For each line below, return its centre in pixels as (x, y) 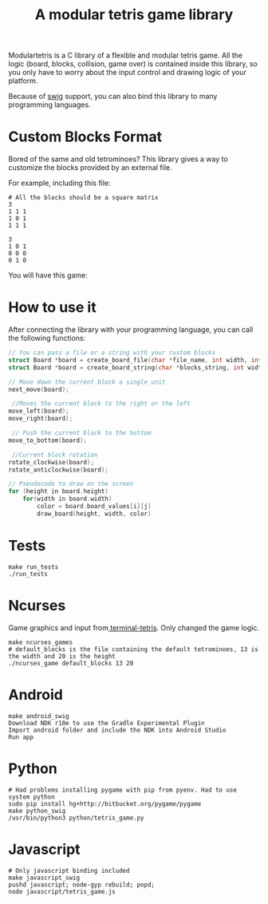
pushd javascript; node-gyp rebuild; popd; (82, 884)
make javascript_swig (44, 878)
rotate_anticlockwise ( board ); (59, 470)
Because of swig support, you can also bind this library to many (113, 97)
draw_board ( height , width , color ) (94, 513)
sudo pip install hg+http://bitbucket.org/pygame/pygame (105, 803)
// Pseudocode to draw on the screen (71, 484)
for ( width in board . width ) (67, 499)
